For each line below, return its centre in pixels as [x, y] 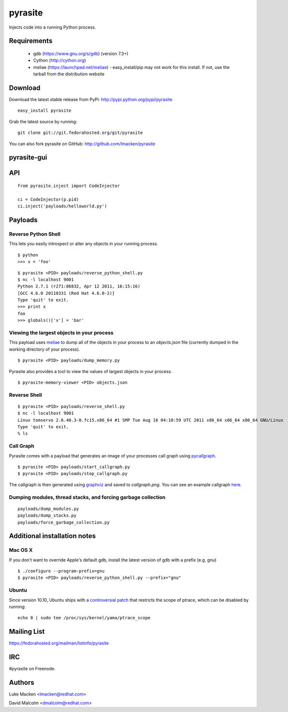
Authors [22, 683]
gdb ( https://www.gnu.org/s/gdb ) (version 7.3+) [81, 53]
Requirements [31, 41]
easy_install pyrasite [45, 111]
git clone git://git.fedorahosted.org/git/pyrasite [80, 133]
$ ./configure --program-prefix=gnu [61, 571]
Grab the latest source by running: [43, 121]
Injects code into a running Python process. [53, 27]
